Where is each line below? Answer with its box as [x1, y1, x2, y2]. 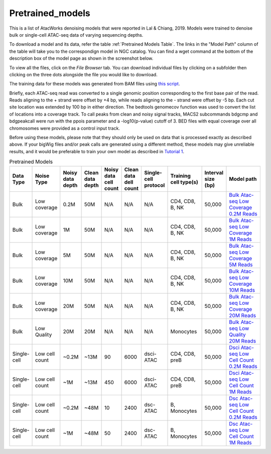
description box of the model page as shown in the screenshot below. [9, 55, 154, 61]
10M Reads [229, 286, 255, 293]
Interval [204, 169, 223, 176]
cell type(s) [170, 178, 198, 185]
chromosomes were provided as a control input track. [9, 125, 120, 131]
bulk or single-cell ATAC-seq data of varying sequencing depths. [9, 32, 144, 38]
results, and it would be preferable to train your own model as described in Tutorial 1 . [9, 148, 185, 154]
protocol [144, 181, 165, 188]
